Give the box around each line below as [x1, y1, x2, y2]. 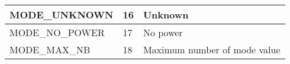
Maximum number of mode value [143, 43, 281, 56]
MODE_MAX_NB [9, 43, 91, 56]
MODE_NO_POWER [9, 25, 105, 39]
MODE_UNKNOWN [9, 8, 114, 21]
